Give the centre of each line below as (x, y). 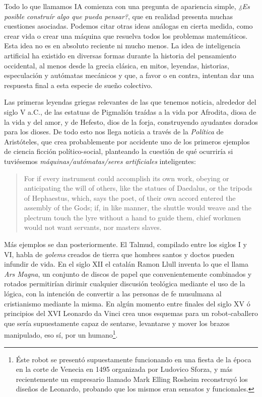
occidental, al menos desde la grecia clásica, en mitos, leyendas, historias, (117, 65)
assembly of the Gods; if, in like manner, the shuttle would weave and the (138, 208)
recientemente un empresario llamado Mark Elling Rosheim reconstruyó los (132, 379)
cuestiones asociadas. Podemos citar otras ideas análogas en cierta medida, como (128, 26)
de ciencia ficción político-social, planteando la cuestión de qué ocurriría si (119, 151)
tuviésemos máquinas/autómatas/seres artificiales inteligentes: (100, 161)
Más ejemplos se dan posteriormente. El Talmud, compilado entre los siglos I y (125, 244)
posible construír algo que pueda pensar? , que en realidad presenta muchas (118, 16)
